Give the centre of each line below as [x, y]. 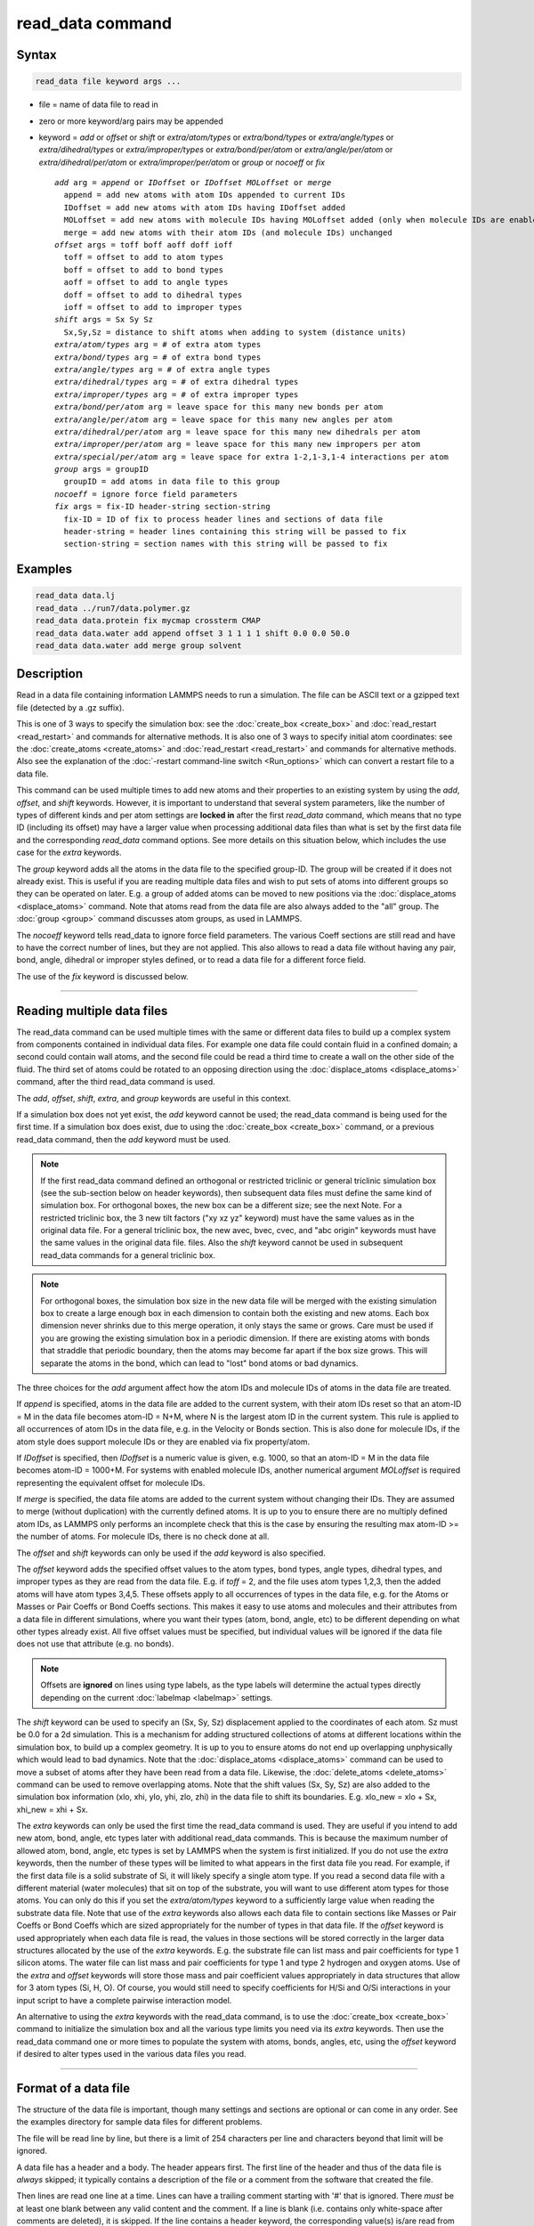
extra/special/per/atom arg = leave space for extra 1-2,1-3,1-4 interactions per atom [252, 457]
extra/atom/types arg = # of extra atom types [158, 345]
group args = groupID [101, 469]
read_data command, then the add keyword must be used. [124, 1139]
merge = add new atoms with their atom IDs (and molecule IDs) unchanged [228, 232]
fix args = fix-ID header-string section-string [162, 507]
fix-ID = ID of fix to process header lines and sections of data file [223, 519]
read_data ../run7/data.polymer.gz [113, 608]
